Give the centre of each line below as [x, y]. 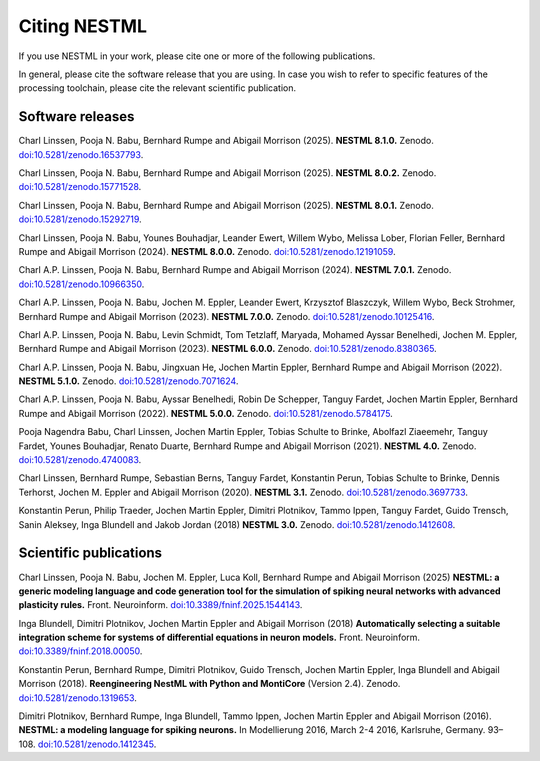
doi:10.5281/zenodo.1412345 [95, 744]
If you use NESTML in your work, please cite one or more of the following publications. [197, 56]
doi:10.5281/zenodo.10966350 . [81, 284]
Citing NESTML [82, 26]
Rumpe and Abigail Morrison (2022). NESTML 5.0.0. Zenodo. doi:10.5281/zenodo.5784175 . [206, 413]
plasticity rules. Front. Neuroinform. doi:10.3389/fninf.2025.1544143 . [160, 605]
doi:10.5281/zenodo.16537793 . [81, 154]
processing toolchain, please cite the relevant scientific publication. [157, 88]
